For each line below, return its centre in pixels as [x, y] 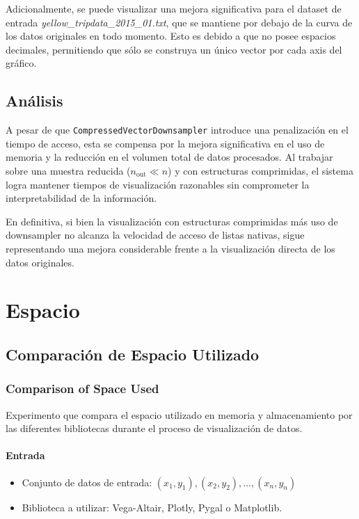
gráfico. [21, 63]
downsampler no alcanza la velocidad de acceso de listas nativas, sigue [155, 235]
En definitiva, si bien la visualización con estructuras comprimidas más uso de [172, 221]
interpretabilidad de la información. [81, 198]
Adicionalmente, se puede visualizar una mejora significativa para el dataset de [174, 8]
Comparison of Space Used [82, 389]
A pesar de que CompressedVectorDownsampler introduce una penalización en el [177, 130]
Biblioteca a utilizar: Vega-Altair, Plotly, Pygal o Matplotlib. [152, 507]
